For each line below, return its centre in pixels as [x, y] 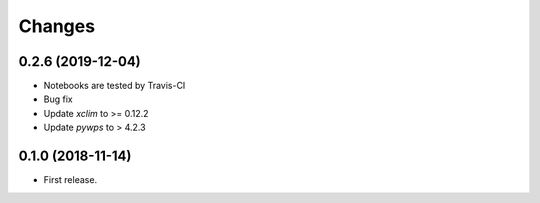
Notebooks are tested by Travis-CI [114, 86]
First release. [70, 180]
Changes [56, 26]
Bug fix [58, 99]
